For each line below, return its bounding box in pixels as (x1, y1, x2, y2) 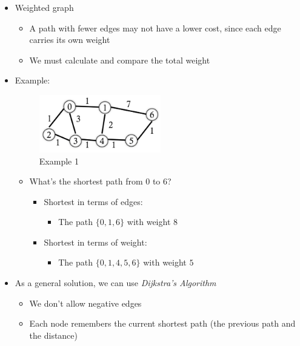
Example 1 (39, 154, 79, 167)
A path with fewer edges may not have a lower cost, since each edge (29, 21, 281, 34)
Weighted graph (15, 1, 74, 13)
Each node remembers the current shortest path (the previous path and (29, 317, 296, 330)
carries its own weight (29, 33, 110, 46)
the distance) (29, 328, 78, 341)
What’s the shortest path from (29, 175, 143, 188)
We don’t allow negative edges (29, 296, 142, 309)
